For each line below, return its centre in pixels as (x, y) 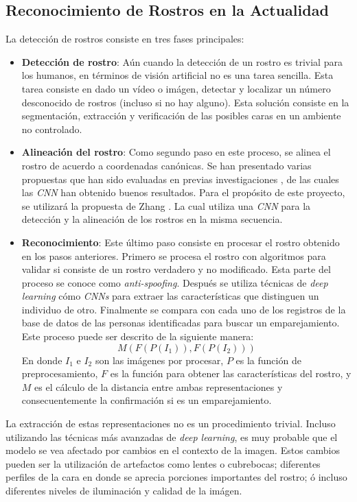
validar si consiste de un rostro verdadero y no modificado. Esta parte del (176, 269)
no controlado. (52, 129)
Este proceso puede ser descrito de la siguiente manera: (138, 336)
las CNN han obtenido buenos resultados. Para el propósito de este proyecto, (183, 192)
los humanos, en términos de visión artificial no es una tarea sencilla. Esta (177, 75)
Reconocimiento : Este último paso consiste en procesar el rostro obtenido (181, 242)
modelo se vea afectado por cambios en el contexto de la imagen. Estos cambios (173, 450)
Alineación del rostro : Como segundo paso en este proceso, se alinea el (176, 152)
